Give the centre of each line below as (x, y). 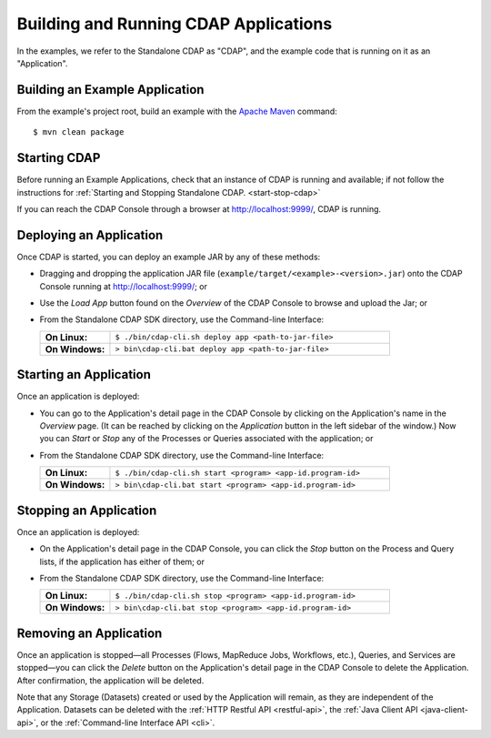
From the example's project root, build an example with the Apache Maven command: (177, 111)
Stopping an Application (87, 510)
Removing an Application (90, 633)
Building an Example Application (110, 90)
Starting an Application (84, 374)
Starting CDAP (59, 158)
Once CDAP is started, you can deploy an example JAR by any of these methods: (169, 257)
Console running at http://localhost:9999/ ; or (124, 286)
